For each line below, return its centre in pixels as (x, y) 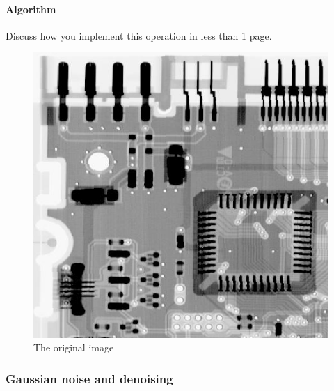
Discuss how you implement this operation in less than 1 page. (139, 35)
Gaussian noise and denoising (89, 378)
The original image (74, 347)
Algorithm (31, 9)
